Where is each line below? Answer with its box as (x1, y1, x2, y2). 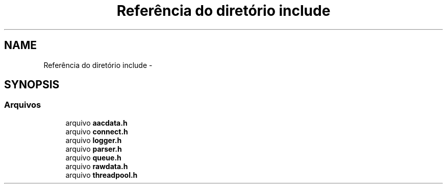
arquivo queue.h (65, 153, 121, 162)
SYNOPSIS (4, 78, 60, 91)
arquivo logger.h (65, 135, 122, 145)
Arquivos (4, 100, 41, 110)
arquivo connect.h (65, 127, 128, 136)
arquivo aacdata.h (65, 118, 128, 127)
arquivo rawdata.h (65, 161, 128, 171)
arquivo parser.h (65, 144, 122, 153)
